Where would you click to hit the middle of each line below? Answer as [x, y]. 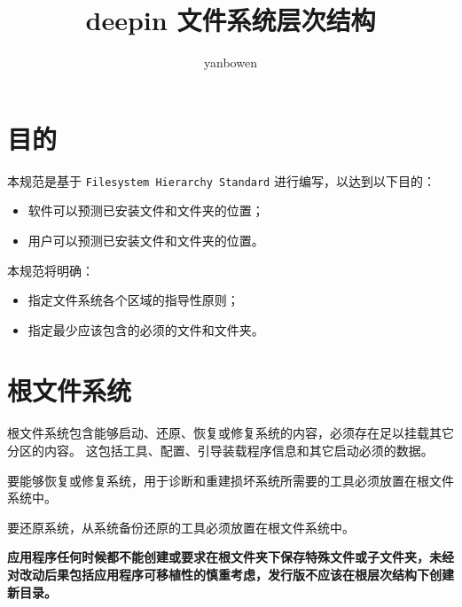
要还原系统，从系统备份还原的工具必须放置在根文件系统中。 [181, 527]
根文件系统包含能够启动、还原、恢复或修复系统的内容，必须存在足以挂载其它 [231, 433]
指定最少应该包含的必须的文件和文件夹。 [146, 329]
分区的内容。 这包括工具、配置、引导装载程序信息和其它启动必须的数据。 [220, 450]
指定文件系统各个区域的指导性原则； [133, 300]
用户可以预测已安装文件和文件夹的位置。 [146, 240]
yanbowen [231, 62]
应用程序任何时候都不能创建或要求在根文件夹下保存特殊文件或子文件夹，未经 [231, 557]
